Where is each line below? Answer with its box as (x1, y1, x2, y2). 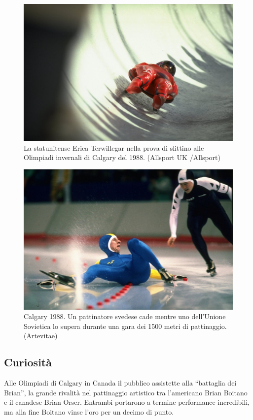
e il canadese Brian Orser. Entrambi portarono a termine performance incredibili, (4, 397, 250, 407)
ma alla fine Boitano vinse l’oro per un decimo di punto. (4, 407, 174, 417)
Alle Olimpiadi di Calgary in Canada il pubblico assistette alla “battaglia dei (4, 378, 237, 388)
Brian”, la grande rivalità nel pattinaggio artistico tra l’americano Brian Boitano (4, 387, 248, 397)
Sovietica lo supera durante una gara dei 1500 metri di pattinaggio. (24, 321, 227, 331)
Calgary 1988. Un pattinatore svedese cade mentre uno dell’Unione (24, 311, 226, 322)
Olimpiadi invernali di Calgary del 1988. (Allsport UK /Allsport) (24, 152, 220, 162)
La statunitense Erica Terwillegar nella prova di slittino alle (24, 142, 204, 153)
